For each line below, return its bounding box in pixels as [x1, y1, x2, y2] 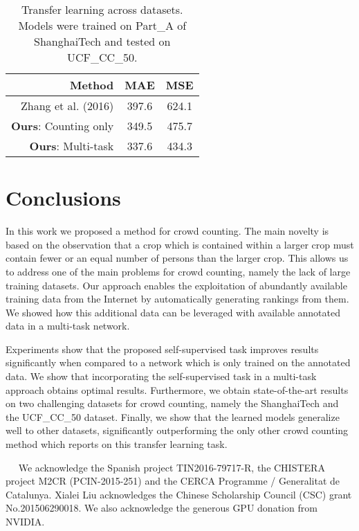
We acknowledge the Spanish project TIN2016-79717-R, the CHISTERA [18, 460, 325, 474]
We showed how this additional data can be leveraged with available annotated [6, 305, 340, 319]
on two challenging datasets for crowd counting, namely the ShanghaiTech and [6, 396, 339, 411]
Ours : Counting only [11, 118, 114, 134]
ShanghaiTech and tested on [34, 33, 171, 49]
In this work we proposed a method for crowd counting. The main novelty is [6, 224, 329, 238]
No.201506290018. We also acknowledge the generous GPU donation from [6, 501, 317, 515]
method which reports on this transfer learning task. [6, 437, 228, 451]
